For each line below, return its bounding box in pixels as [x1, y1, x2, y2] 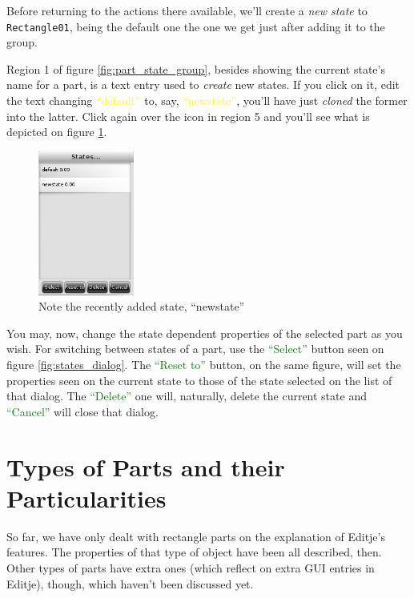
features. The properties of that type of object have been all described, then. [6, 544, 382, 560]
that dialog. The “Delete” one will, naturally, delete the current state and [6, 387, 367, 404]
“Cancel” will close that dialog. [6, 403, 159, 419]
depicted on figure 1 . [6, 123, 107, 140]
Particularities [6, 481, 167, 514]
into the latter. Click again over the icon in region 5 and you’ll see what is [6, 107, 370, 124]
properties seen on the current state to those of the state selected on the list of [6, 371, 392, 388]
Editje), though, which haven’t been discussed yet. [6, 575, 254, 592]
